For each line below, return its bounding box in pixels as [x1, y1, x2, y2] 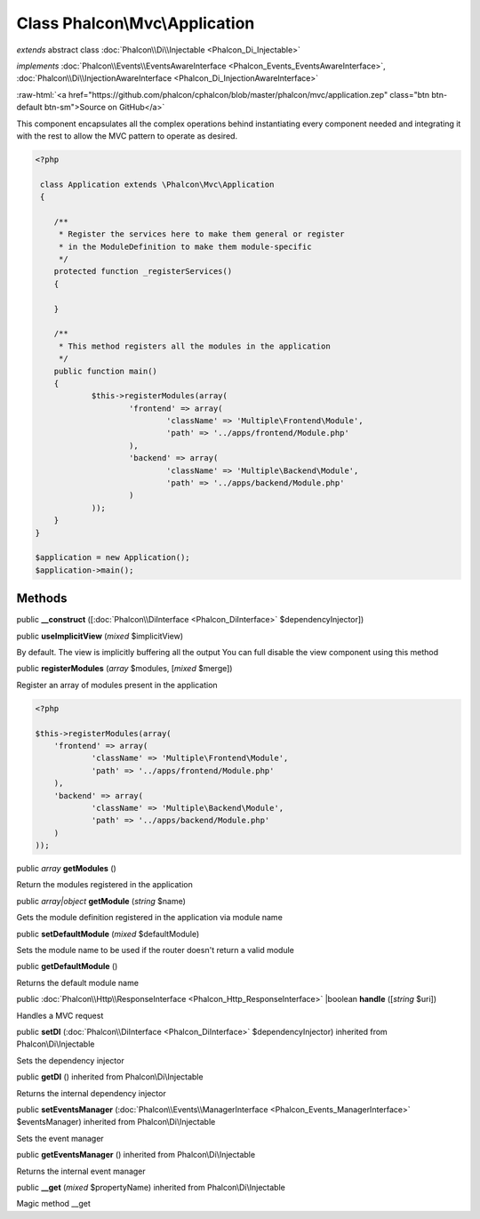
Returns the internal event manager [16, 1166, 146, 1176]
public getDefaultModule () [16, 961, 118, 972]
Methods [16, 591, 68, 606]
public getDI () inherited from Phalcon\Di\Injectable [16, 1071, 204, 1082]
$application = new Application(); [35, 552, 190, 563]
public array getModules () [16, 863, 117, 874]
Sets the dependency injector [16, 1055, 124, 1066]
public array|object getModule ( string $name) [16, 895, 187, 906]
